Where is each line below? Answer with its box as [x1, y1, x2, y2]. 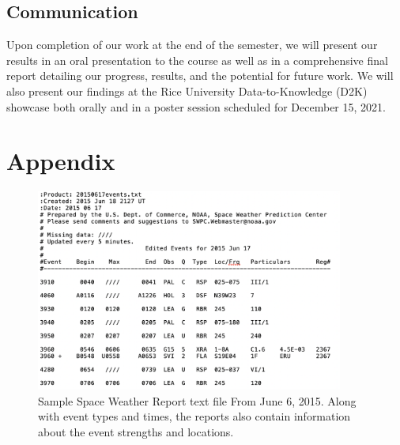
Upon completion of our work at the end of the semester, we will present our [6, 36, 378, 53]
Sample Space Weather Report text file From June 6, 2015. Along [38, 392, 357, 409]
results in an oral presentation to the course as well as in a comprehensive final [6, 51, 388, 68]
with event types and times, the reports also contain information [38, 408, 351, 424]
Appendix [6, 145, 115, 177]
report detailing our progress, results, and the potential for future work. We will [6, 67, 394, 84]
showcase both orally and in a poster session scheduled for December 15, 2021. [6, 98, 386, 115]
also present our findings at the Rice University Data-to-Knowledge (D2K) [6, 82, 368, 99]
